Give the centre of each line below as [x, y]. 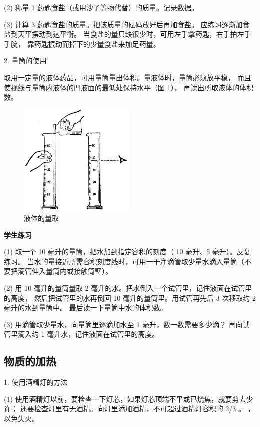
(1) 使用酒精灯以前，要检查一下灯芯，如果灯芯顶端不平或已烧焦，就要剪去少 [129, 399]
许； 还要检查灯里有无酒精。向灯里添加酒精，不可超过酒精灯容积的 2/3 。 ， [129, 409]
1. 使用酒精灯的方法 [36, 382]
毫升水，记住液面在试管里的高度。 [103, 334]
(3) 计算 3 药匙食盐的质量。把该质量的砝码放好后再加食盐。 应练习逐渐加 [123, 24]
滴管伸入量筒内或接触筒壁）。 [65, 271]
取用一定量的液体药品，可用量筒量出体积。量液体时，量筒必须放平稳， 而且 [128, 77]
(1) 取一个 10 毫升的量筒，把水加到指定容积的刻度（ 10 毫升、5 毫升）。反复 [127, 252]
